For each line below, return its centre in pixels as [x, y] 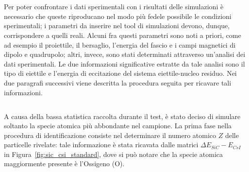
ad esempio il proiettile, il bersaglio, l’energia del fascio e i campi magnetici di [120, 44]
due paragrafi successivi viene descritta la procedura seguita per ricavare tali [118, 82]
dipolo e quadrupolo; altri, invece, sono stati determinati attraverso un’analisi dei [125, 54]
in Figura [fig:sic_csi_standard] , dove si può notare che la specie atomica [114, 154]
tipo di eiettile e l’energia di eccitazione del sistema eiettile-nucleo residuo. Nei [120, 73]
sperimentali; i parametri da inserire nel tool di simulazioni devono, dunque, [117, 26]
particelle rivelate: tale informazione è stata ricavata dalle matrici [101, 145]
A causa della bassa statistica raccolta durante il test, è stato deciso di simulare [122, 116]
